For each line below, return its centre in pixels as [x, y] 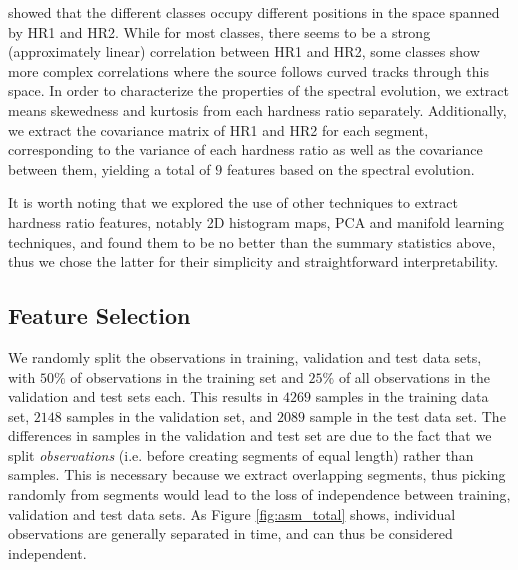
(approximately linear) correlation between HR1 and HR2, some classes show [244, 51]
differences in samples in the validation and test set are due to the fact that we [250, 435]
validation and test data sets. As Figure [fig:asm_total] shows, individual [232, 513]
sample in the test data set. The [407, 415]
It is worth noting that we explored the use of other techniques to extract [233, 202]
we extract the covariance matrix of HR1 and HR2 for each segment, [218, 129]
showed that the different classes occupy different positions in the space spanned [254, 12]
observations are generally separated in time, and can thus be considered [230, 533]
